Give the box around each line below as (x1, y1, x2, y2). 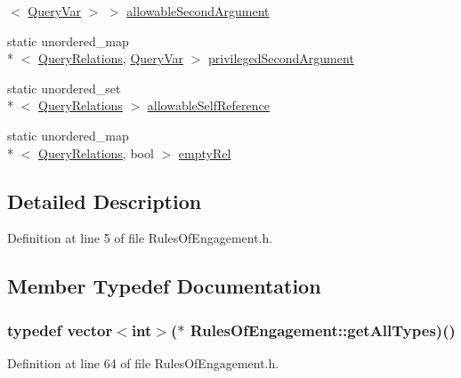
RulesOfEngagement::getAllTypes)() (190, 318, 456, 341)
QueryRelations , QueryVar (38, 49, 183, 68)
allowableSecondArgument (126, 2, 270, 20)
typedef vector (7, 318, 113, 341)
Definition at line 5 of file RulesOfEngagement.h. (7, 229, 273, 247)
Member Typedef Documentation (7, 272, 321, 300)
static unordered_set (7, 78, 121, 97)
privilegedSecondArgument (208, 49, 354, 68)
